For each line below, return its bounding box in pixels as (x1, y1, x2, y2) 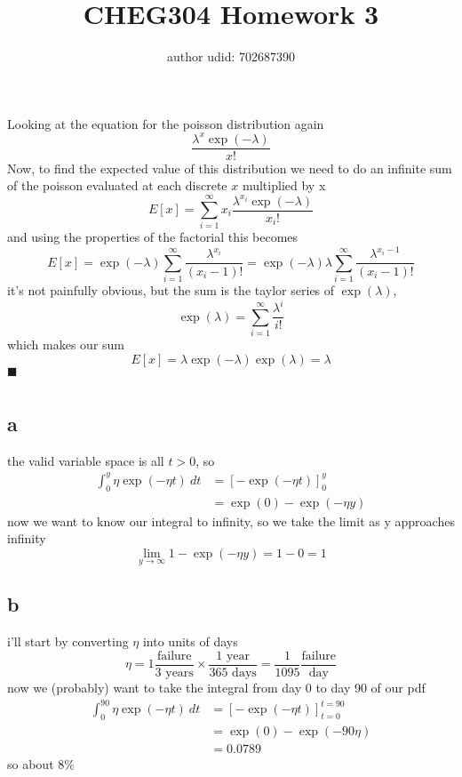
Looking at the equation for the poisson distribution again (7, 114, 324, 132)
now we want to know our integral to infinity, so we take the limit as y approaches (7, 511, 455, 530)
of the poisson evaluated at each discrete (7, 176, 227, 195)
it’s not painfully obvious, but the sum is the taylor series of (7, 281, 335, 300)
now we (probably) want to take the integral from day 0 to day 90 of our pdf (7, 677, 426, 696)
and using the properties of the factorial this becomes (7, 228, 299, 246)
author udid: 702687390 (167, 47, 295, 66)
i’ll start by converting (7, 632, 129, 651)
